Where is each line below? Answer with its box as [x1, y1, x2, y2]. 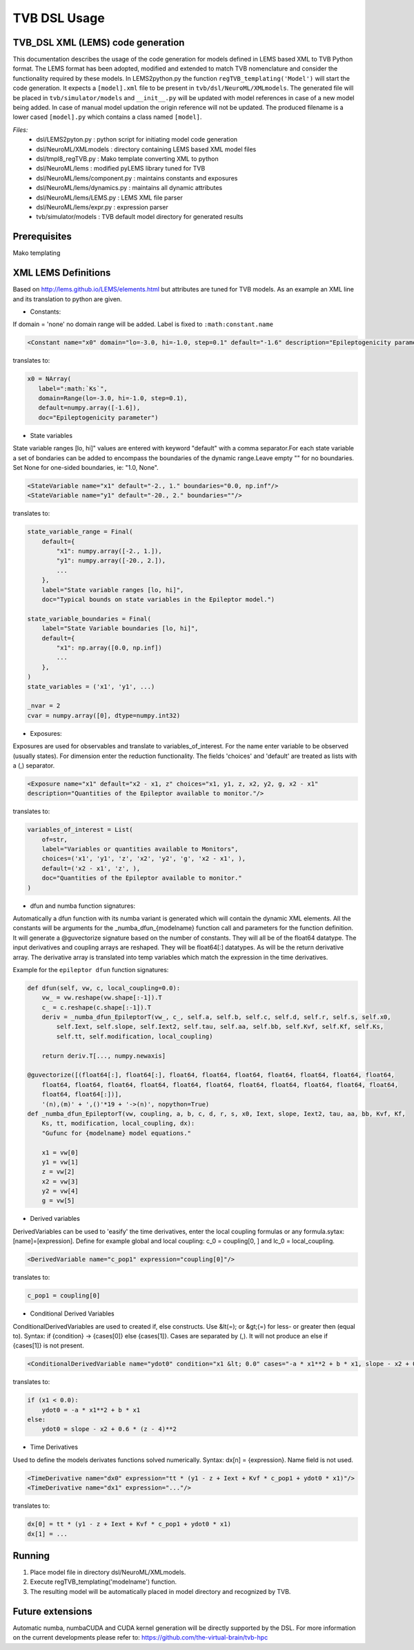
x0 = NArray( [27, 375, 72, 383]
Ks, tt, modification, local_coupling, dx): [41, 1119, 195, 1128]
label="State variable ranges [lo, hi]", [41, 586, 184, 594]
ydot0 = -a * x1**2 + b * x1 [41, 1406, 141, 1414]
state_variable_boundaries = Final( [27, 615, 152, 623]
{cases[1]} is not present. [12, 1341, 84, 1350]
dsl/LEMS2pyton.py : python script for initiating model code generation [36, 135, 238, 144]
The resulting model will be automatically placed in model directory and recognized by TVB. [30, 1587, 291, 1595]
